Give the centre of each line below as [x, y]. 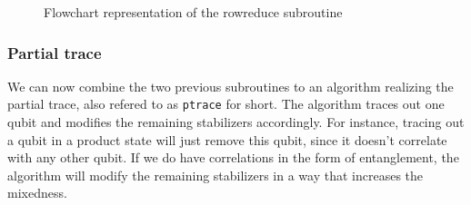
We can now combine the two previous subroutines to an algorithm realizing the [230, 86]
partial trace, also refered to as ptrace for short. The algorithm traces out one [226, 104]
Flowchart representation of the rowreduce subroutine [193, 12]
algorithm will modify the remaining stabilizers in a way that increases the [215, 175]
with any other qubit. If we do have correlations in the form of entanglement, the [233, 157]
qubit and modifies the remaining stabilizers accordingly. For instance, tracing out [236, 122]
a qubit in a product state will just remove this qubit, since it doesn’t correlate [227, 139]
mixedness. [37, 193]
